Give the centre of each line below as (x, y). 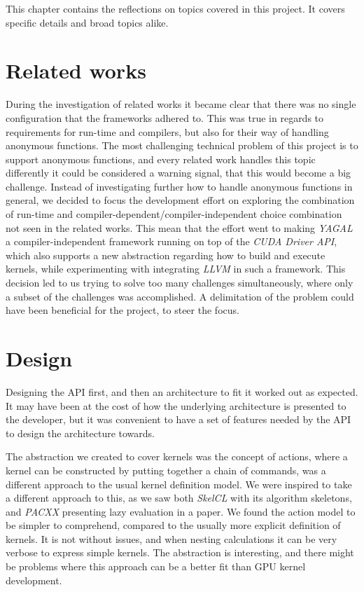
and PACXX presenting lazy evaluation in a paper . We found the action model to (181, 511)
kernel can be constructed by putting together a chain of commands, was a (166, 470)
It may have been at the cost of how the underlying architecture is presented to (176, 405)
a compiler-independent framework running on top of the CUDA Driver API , (171, 241)
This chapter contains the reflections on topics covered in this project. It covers (175, 8)
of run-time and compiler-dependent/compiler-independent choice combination (174, 214)
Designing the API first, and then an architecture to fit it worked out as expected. (182, 391)
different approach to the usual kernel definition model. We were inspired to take (179, 484)
